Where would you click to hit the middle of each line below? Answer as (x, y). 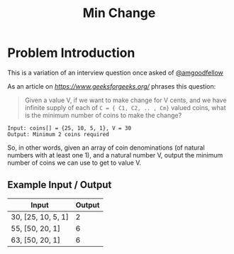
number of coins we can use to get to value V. (74, 162)
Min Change (119, 13)
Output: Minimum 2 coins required (58, 134)
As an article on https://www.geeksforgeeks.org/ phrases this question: (112, 86)
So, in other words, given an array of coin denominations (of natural (106, 148)
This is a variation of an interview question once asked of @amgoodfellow (115, 72)
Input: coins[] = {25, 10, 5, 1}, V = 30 (69, 128)
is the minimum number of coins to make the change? (103, 115)
